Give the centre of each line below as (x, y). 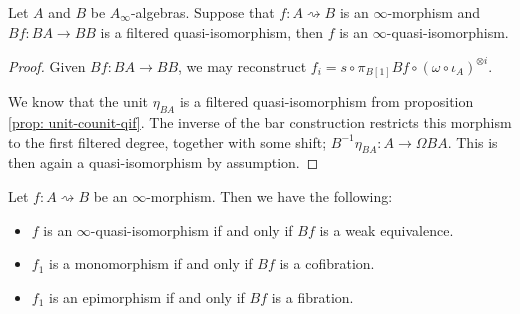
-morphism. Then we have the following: (269, 195)
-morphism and (434, 12)
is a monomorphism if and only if (151, 263)
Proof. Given (47, 65)
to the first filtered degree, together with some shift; (167, 141)
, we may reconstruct (242, 65)
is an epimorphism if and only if (147, 296)
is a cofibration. (327, 263)
